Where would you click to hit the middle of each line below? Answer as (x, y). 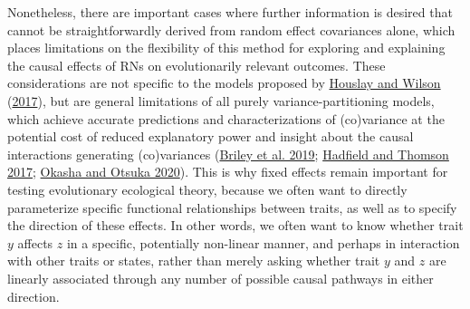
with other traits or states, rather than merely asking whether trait (194, 261)
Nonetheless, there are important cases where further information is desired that (230, 12)
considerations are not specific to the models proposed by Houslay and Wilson (224, 83)
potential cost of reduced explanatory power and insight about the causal (211, 136)
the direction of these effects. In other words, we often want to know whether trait (235, 225)
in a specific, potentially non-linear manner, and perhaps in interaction (263, 242)
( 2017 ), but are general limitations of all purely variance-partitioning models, (221, 100)
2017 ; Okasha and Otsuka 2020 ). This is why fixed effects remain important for (228, 172)
